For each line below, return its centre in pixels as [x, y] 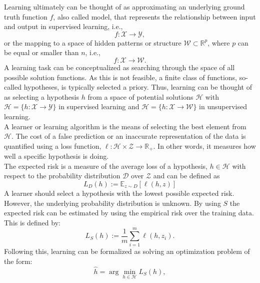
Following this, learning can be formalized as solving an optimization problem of [127, 251]
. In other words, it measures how [204, 146]
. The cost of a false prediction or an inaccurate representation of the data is [128, 136]
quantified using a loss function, [53, 146]
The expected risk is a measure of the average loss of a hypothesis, [106, 166]
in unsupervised [223, 106]
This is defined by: [32, 222]
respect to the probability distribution [62, 176]
